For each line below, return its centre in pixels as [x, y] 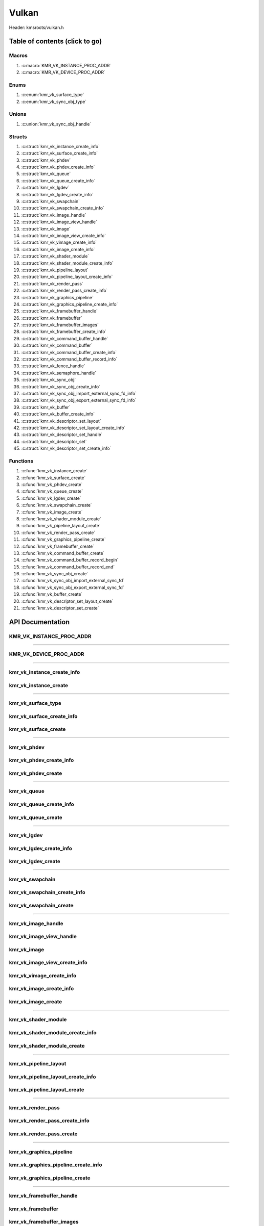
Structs [18, 136]
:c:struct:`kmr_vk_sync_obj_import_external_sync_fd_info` [79, 393]
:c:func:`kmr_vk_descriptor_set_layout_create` [67, 601]
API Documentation [39, 622]
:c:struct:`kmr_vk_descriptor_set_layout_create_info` [73, 428]
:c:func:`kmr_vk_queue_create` [52, 491]
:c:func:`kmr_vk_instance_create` [55, 471]
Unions [18, 114]
